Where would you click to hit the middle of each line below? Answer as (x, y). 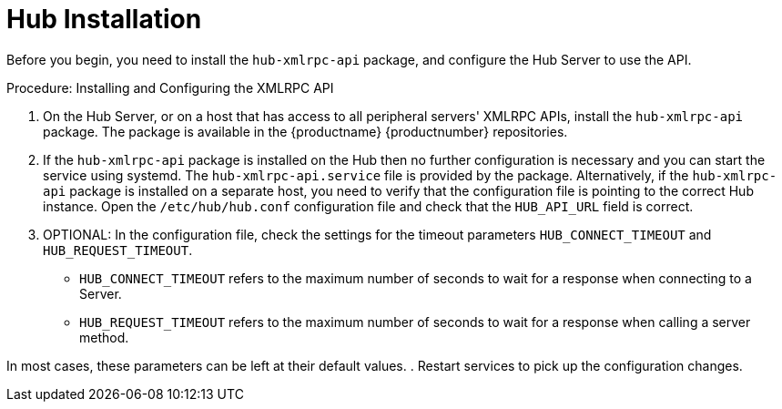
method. (104, 337)
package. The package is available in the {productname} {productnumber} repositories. (305, 131)
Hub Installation (104, 19)
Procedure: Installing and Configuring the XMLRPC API (170, 87)
